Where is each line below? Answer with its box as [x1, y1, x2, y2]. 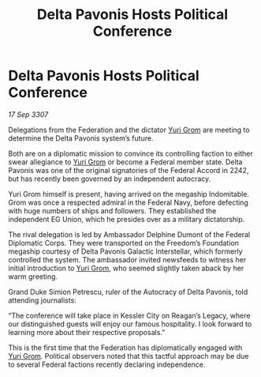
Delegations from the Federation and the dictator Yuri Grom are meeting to [8, 125, 250, 134]
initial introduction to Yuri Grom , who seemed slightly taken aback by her [8, 263, 244, 273]
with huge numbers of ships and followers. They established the [8, 205, 217, 215]
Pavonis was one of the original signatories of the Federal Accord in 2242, [8, 165, 249, 175]
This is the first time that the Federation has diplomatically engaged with [8, 342, 243, 352]
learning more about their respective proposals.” [8, 327, 166, 337]
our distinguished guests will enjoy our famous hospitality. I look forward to [8, 319, 252, 329]
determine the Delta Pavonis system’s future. [8, 133, 154, 143]
